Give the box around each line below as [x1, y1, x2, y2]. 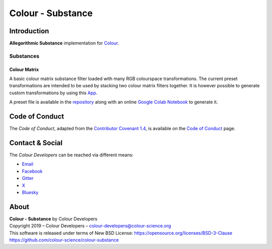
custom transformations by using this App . [9, 90, 98, 96]
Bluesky [22, 189, 39, 195]
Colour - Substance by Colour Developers [9, 216, 98, 222]
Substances [9, 52, 40, 59]
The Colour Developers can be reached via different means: [9, 152, 133, 158]
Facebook [22, 168, 43, 174]
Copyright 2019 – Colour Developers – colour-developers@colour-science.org [9, 223, 171, 229]
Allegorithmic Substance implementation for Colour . [9, 40, 119, 46]
